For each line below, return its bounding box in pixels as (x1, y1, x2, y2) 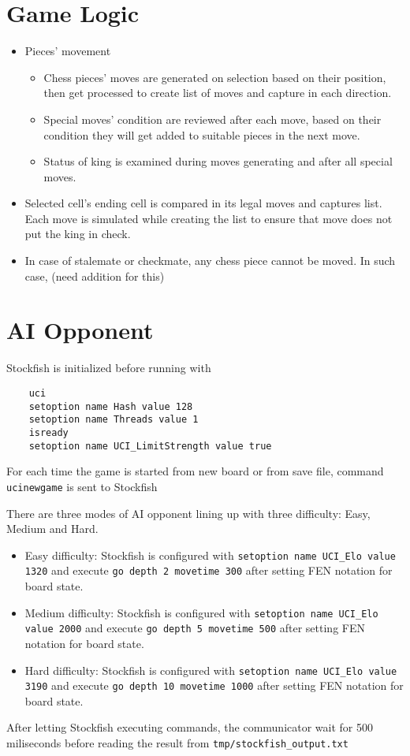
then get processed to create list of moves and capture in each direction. (43, 84, 392, 101)
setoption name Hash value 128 (28, 400, 193, 412)
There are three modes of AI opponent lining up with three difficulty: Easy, (6, 505, 371, 521)
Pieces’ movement (24, 43, 111, 59)
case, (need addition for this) (24, 267, 165, 284)
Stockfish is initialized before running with (6, 359, 211, 376)
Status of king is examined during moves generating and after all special (43, 153, 393, 169)
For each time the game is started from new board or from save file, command (6, 463, 384, 479)
